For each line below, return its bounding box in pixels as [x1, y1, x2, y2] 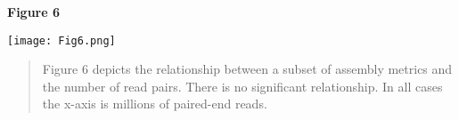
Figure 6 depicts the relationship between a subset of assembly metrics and [42, 60, 453, 78]
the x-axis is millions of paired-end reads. [42, 94, 267, 113]
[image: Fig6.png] [7, 34, 116, 47]
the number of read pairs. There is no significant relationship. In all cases [42, 76, 443, 95]
